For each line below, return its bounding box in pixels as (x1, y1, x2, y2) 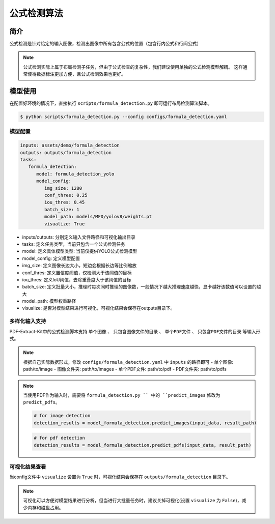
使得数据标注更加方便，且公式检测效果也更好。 (27, 71, 126, 77)
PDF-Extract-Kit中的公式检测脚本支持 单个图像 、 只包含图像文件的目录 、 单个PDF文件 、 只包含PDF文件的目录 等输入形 (9, 328, 261, 334)
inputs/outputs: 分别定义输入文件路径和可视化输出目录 (22, 234, 136, 240)
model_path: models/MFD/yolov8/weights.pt (44, 214, 152, 220)
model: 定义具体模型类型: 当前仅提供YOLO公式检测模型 (22, 248, 137, 254)
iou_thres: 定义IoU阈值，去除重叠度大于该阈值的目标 (22, 276, 131, 282)
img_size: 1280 (44, 185, 82, 191)
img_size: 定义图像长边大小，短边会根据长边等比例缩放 (22, 263, 137, 269)
